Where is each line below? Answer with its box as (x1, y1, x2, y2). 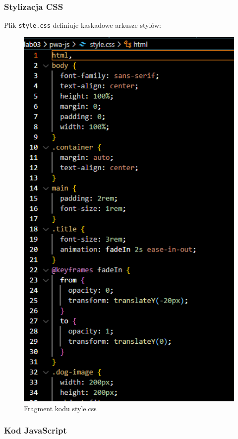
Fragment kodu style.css (24, 403, 97, 413)
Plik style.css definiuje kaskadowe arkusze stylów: (4, 20, 161, 30)
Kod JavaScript (4, 424, 67, 437)
